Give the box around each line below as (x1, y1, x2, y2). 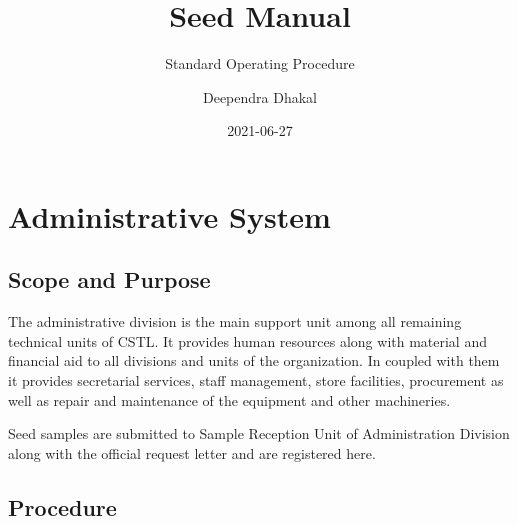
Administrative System (8, 195, 331, 236)
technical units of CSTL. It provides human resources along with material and (8, 330, 487, 351)
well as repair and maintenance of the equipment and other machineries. (8, 389, 451, 410)
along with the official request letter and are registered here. (8, 442, 376, 463)
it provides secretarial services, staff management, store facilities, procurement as (8, 370, 504, 391)
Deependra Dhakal (202, 86, 317, 107)
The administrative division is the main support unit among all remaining (8, 311, 462, 332)
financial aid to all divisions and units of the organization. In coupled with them (8, 350, 500, 371)
